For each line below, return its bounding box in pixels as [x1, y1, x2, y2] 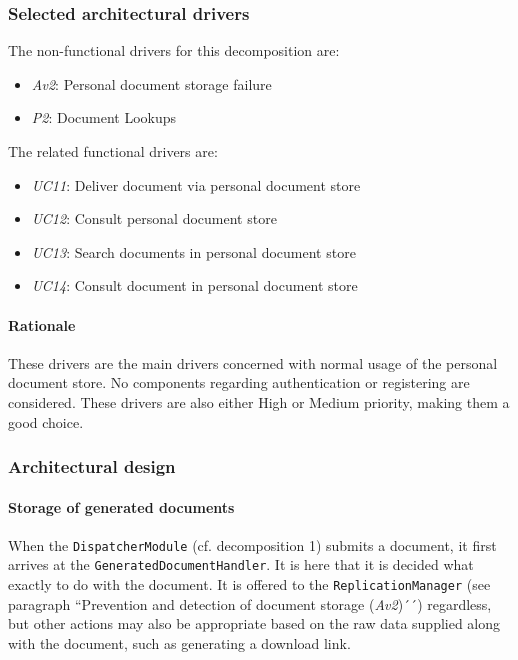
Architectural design [8, 454, 176, 479]
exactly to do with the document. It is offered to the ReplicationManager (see [8, 574, 491, 595]
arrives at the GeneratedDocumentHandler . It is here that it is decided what [8, 554, 474, 575]
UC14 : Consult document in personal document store [31, 275, 358, 296]
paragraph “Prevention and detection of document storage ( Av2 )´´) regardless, [8, 593, 492, 614]
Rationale [8, 314, 76, 335]
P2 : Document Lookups [31, 107, 177, 128]
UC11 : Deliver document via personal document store [31, 174, 361, 195]
